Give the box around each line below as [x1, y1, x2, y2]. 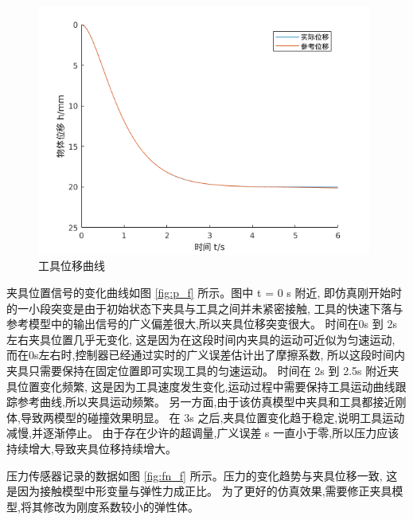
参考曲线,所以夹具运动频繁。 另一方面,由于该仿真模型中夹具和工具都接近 [17, 393, 395, 410]
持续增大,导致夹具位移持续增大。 [6, 440, 177, 456]
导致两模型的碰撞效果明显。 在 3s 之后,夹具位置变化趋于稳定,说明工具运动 [20, 409, 405, 425]
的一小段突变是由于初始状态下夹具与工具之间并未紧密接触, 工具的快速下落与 [6, 299, 403, 316]
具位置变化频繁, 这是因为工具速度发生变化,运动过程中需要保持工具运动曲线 [6, 377, 395, 394]
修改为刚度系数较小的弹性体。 [42, 498, 199, 514]
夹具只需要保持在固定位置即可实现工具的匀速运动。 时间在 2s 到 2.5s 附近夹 [6, 362, 399, 378]
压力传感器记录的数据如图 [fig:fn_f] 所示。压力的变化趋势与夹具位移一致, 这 [6, 467, 398, 483]
